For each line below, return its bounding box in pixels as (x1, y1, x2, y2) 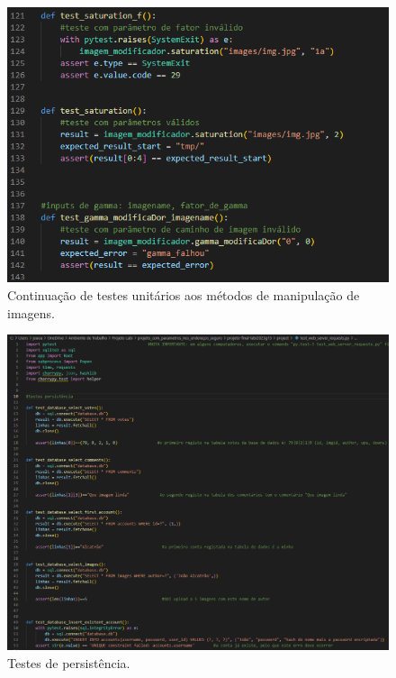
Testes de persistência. (7, 653, 130, 672)
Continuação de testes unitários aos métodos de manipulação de (7, 285, 360, 304)
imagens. (7, 303, 55, 322)
